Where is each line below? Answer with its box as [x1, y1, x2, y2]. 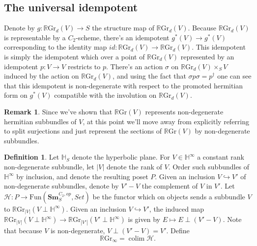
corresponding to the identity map [4, 42, 107, 52]
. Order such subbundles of [168, 161, 250, 171]
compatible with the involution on [54, 90, 157, 100]
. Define [166, 225, 190, 236]
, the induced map [149, 203, 204, 214]
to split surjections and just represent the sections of [4, 126, 162, 136]
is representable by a [4, 32, 66, 42]
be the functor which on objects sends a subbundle [92, 191, 245, 201]
